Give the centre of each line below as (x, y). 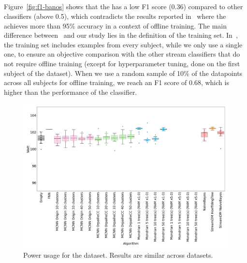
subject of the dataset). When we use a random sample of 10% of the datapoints (123, 73)
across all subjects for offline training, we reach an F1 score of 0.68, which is (116, 82)
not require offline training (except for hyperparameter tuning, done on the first (122, 63)
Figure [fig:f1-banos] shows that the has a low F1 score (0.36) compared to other (123, 7)
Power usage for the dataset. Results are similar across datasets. (118, 255)
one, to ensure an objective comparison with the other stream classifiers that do (122, 54)
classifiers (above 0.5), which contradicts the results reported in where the (115, 16)
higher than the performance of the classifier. (71, 92)
